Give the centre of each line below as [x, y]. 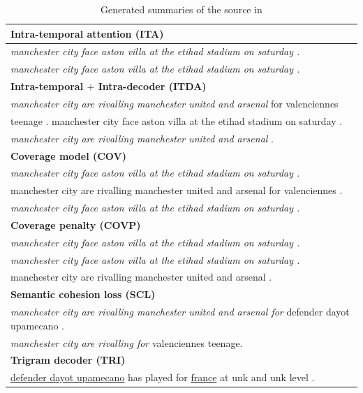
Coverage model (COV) [68, 155]
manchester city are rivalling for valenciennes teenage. [127, 342]
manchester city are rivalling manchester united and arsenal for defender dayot [180, 312]
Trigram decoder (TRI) [68, 360]
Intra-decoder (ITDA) [152, 86]
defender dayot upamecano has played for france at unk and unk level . [163, 377]
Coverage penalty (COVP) [76, 224]
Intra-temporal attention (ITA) [87, 33]
